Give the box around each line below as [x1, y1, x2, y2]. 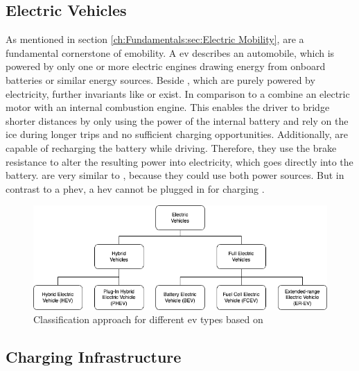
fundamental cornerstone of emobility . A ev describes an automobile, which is [6, 45, 335, 60]
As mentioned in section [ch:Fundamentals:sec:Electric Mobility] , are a [6, 32, 304, 46]
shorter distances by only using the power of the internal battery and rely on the [6, 113, 349, 128]
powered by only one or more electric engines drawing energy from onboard [6, 59, 326, 74]
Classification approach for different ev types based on [33, 312, 263, 327]
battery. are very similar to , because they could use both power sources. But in [6, 168, 344, 182]
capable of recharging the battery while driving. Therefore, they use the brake [6, 140, 337, 155]
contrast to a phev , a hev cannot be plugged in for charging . [6, 181, 265, 196]
